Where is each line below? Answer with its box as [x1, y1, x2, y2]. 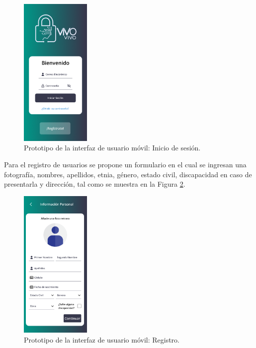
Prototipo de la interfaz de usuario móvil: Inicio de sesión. [24, 142, 201, 153]
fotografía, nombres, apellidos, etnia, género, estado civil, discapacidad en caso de [4, 169, 252, 179]
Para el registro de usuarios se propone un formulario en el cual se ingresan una [4, 159, 247, 169]
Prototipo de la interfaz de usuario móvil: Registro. [24, 335, 179, 345]
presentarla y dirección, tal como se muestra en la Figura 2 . [4, 179, 185, 189]
